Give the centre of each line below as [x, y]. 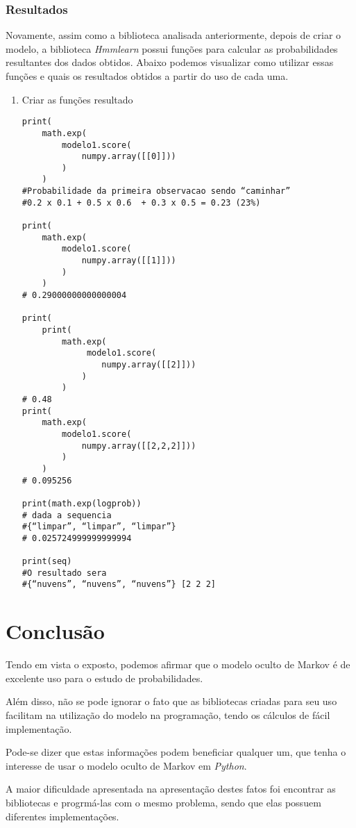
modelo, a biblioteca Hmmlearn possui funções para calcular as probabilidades [172, 48]
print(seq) [47, 562]
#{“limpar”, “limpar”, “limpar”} [99, 527]
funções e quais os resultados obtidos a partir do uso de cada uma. [147, 76]
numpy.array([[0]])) [129, 157]
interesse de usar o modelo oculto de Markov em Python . [126, 765]
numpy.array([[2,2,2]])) [139, 446]
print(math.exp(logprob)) [82, 503]
